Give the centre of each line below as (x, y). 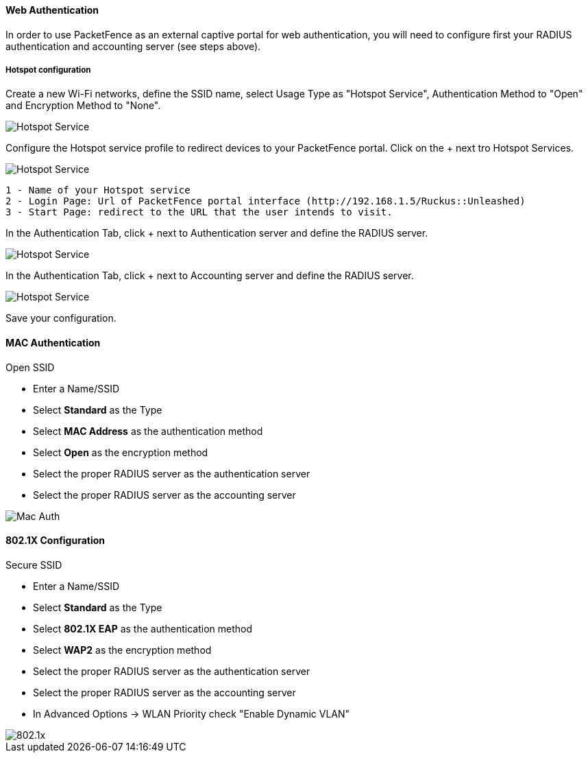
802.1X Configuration (56, 541)
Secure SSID (34, 565)
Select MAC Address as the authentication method (148, 431)
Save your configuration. (61, 318)
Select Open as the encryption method (121, 452)
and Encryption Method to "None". (83, 106)
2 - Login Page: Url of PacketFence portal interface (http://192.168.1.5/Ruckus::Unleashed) (266, 201)
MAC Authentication (53, 343)
